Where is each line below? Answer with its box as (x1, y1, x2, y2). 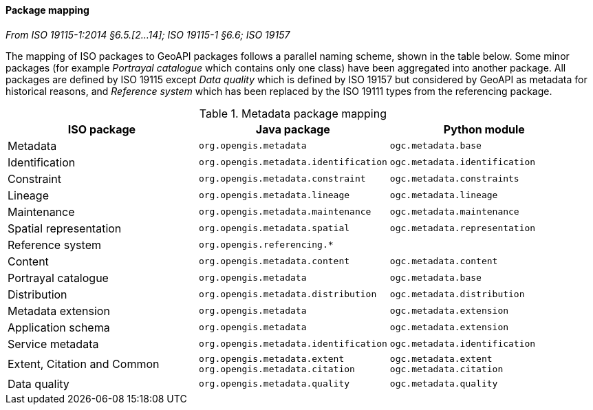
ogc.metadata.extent (389, 353, 493, 364)
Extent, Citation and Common (8, 356, 160, 371)
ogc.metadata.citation (389, 363, 504, 374)
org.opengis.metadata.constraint (198, 173, 366, 184)
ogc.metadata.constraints (389, 173, 519, 184)
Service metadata (8, 336, 99, 351)
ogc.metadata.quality (389, 378, 498, 389)
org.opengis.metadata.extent (198, 353, 345, 364)
